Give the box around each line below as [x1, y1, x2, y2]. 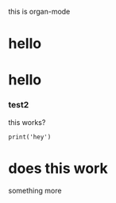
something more [8, 185, 62, 195]
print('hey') [8, 133, 52, 141]
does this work [8, 159, 109, 178]
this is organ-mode [8, 7, 71, 16]
